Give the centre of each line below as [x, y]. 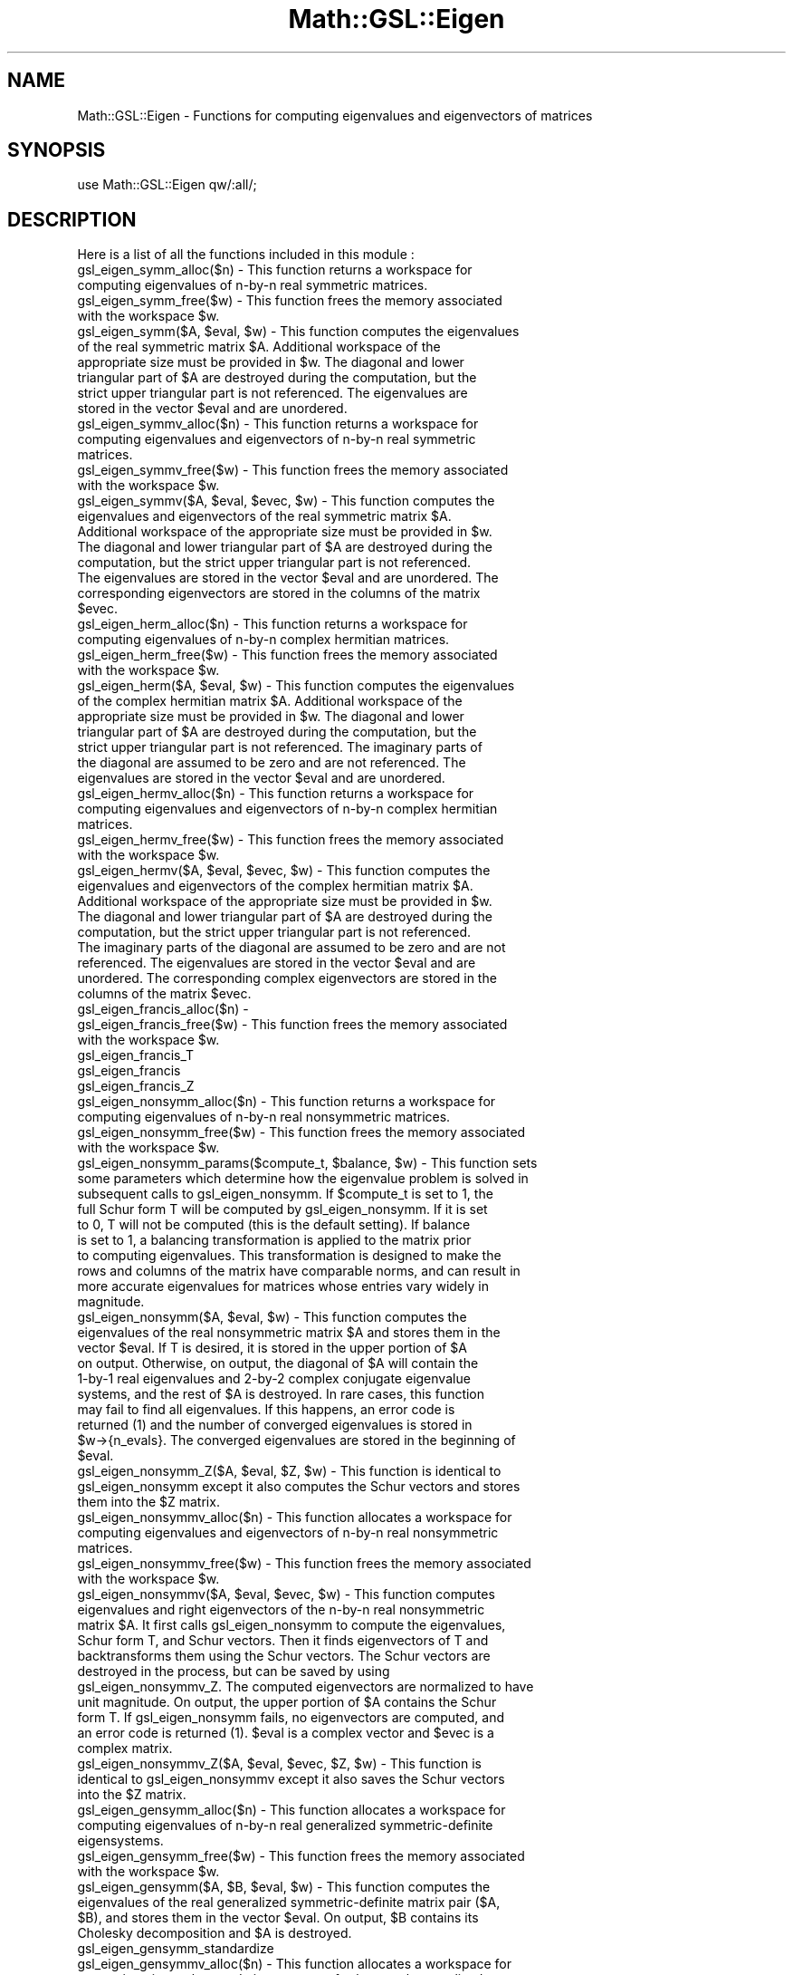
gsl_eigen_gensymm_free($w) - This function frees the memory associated [301, 1856]
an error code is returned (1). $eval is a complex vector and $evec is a [286, 1733]
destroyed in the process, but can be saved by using [234, 1672]
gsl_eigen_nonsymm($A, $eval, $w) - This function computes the [272, 1317]
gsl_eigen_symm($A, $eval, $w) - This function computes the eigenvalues [298, 332]
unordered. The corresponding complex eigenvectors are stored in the [287, 978]
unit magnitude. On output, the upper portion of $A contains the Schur [287, 1702]
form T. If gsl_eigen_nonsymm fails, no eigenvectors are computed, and [291, 1718]
